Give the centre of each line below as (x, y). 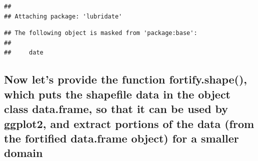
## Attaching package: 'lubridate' (63, 16)
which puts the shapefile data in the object (117, 94)
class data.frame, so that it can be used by (116, 109)
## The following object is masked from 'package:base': (101, 33)
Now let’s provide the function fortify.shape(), (126, 79)
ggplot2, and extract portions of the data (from (129, 123)
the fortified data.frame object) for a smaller (121, 138)
